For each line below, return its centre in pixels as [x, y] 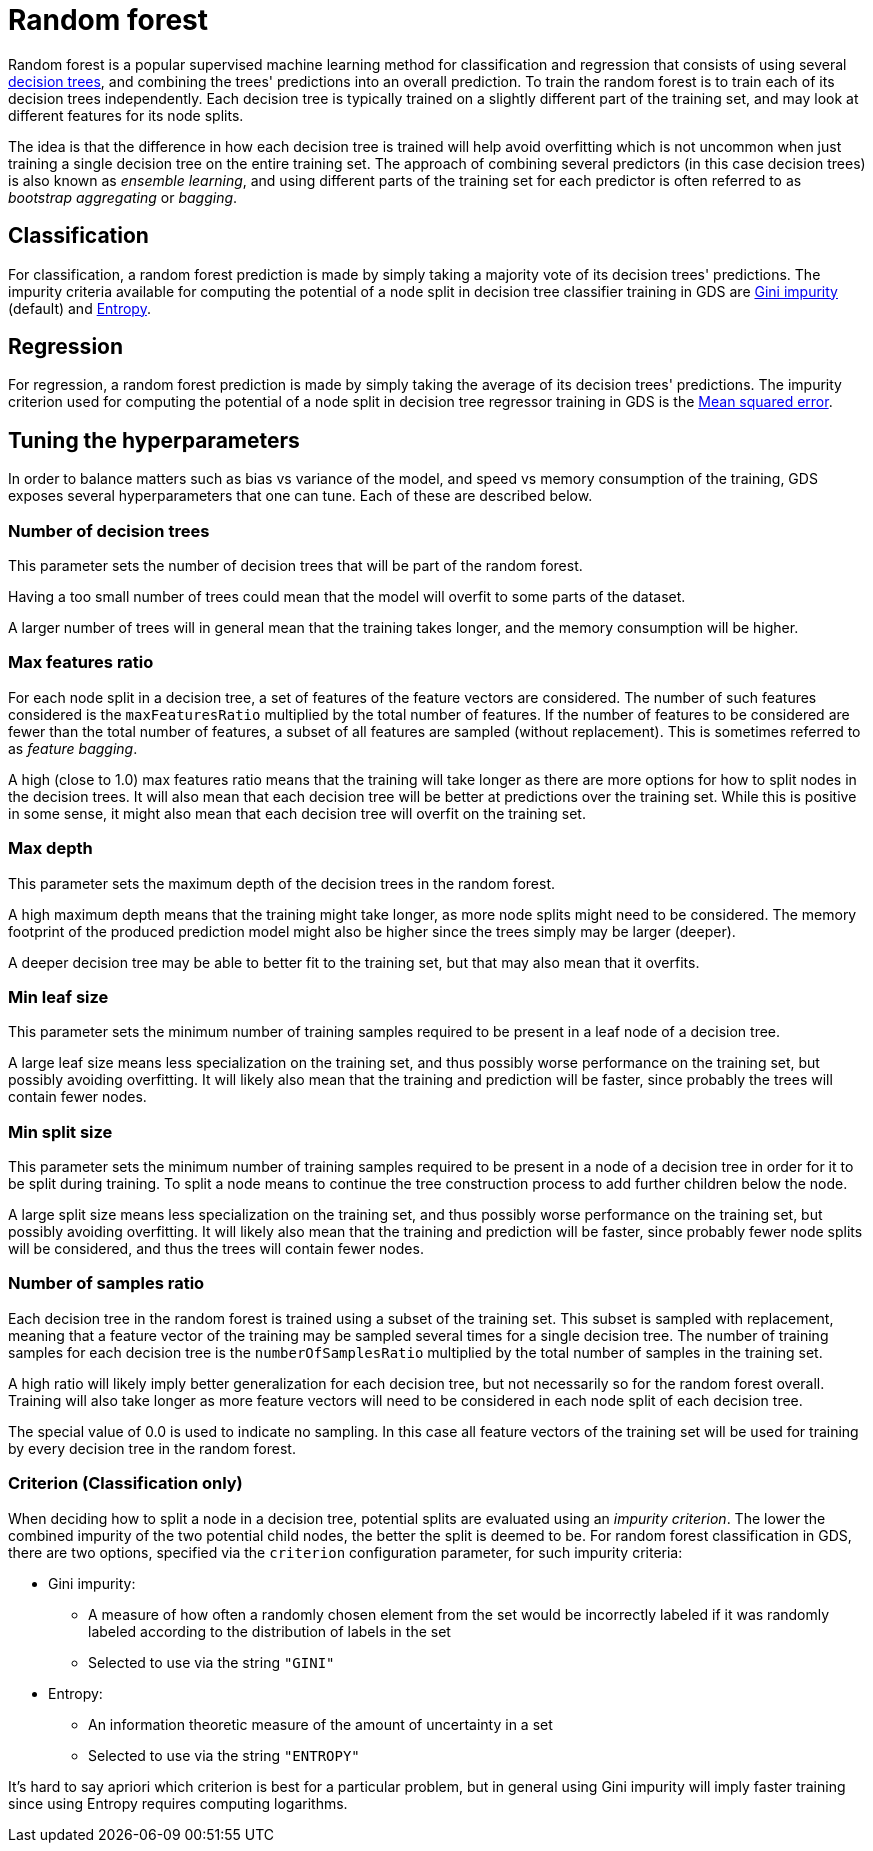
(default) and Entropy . [79, 308]
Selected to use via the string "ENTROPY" [224, 1755]
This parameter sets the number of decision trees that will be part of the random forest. [295, 566]
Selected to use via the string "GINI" [211, 1662]
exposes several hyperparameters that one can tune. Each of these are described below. [300, 496]
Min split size [60, 1131]
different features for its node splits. [126, 115]
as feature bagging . [73, 748]
